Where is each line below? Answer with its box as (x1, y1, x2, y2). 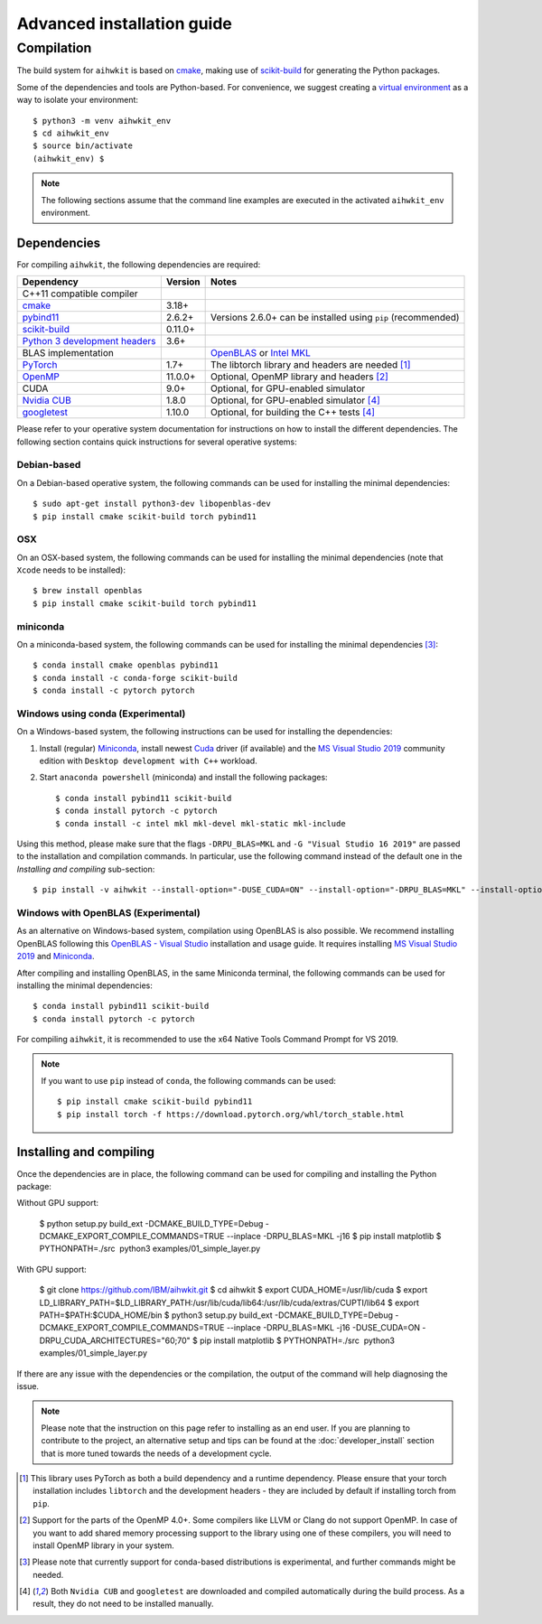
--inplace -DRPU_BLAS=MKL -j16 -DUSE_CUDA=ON (226, 1322, 420, 1333)
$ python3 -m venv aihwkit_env (33, 116, 172, 126)
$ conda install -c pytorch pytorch (33, 686, 195, 695)
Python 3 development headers (22, 335, 156, 348)
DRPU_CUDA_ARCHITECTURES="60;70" (39, 1335, 192, 1346)
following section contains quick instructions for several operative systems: (16, 436, 297, 447)
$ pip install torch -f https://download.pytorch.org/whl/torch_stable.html (57, 1109, 406, 1119)
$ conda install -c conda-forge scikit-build (33, 673, 238, 683)
